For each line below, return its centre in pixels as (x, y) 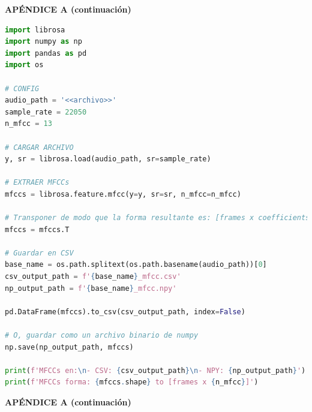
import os (24, 65)
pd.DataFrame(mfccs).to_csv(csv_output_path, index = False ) (125, 312)
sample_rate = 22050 (46, 112)
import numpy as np (43, 42)
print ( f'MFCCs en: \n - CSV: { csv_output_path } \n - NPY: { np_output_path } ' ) (155, 370)
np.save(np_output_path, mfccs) (69, 347)
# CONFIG (22, 88)
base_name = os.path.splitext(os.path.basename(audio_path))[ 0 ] (136, 265)
